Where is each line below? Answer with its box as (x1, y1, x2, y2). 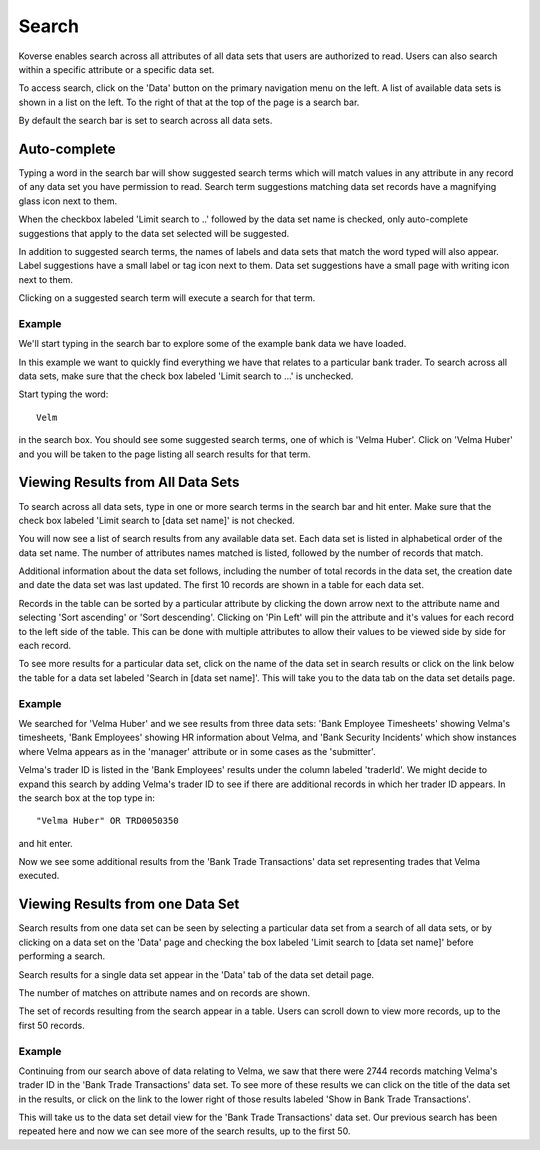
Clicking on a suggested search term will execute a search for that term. (18, 292, 316, 304)
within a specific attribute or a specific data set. (18, 63, 215, 75)
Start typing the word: (18, 388, 109, 400)
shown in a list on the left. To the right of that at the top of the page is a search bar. (18, 96, 360, 108)
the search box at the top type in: (18, 791, 155, 804)
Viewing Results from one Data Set (18, 896, 240, 913)
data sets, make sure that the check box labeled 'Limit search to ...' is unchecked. (18, 370, 354, 382)
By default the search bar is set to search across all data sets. (18, 115, 273, 127)
